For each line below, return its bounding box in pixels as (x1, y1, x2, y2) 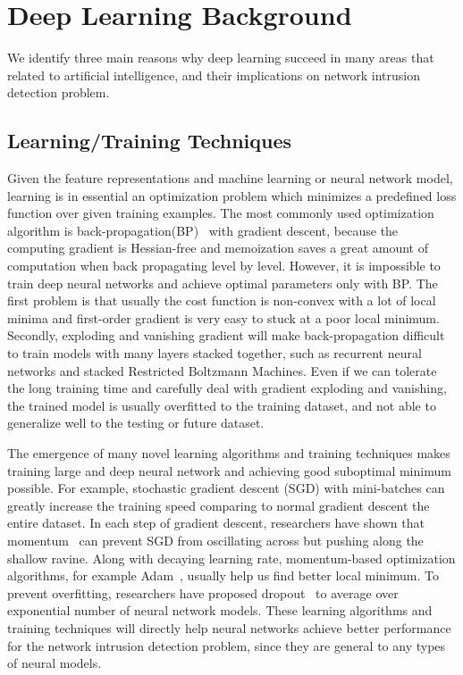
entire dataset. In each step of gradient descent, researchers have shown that (7, 513, 425, 532)
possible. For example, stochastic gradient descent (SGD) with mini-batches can (7, 479, 445, 497)
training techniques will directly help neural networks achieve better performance (7, 618, 451, 637)
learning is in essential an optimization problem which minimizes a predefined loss (7, 186, 457, 204)
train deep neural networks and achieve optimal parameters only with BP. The (7, 273, 438, 292)
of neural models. (7, 654, 102, 672)
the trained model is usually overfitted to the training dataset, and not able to (7, 396, 436, 414)
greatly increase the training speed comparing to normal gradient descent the (7, 496, 430, 514)
